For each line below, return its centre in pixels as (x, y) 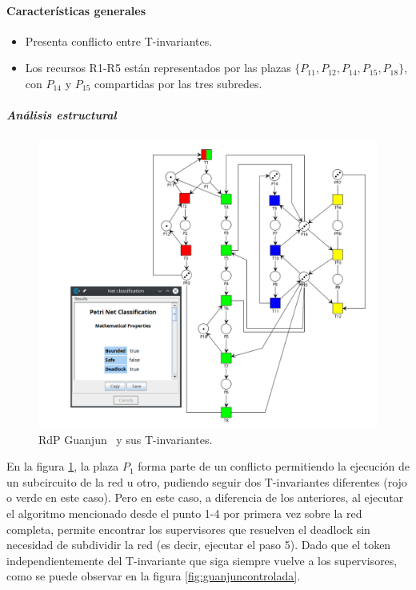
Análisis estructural (62, 115)
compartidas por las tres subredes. (178, 83)
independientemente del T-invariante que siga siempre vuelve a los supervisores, (202, 560)
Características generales (76, 10)
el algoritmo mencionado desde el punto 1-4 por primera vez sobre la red (184, 513)
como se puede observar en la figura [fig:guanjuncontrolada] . (154, 576)
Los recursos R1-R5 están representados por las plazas (158, 68)
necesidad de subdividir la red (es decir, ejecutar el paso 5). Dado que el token (199, 545)
